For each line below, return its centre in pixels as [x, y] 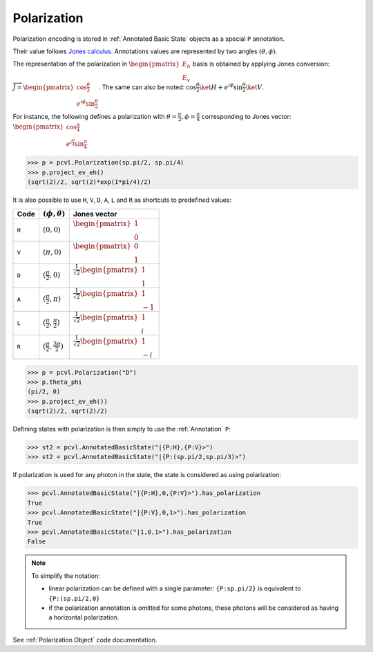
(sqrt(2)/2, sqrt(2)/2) [68, 411]
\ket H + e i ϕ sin [221, 87]
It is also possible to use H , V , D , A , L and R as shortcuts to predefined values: [122, 200]
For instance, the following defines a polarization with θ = [95, 116]
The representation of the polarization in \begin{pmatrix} [96, 64]
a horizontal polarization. [84, 617]
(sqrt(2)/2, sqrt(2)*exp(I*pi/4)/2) [89, 182]
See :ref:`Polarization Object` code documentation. [85, 640]
